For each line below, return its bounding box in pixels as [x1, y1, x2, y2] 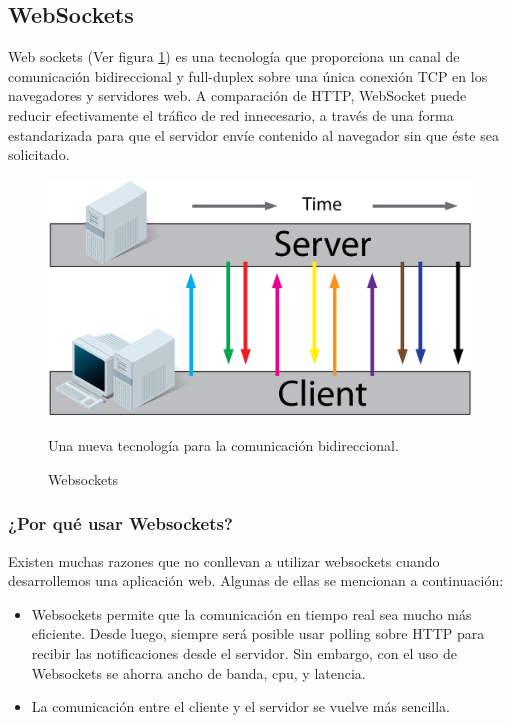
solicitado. [8, 144, 70, 165]
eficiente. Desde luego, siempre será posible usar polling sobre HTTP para [31, 623, 485, 644]
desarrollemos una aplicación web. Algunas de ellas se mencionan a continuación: [8, 570, 504, 591]
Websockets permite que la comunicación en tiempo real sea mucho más [31, 603, 472, 624]
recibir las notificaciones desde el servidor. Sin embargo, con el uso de [31, 643, 458, 664]
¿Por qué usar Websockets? [8, 511, 233, 536]
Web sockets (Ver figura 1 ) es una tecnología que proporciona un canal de [8, 46, 460, 67]
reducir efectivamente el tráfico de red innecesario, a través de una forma [8, 104, 454, 125]
